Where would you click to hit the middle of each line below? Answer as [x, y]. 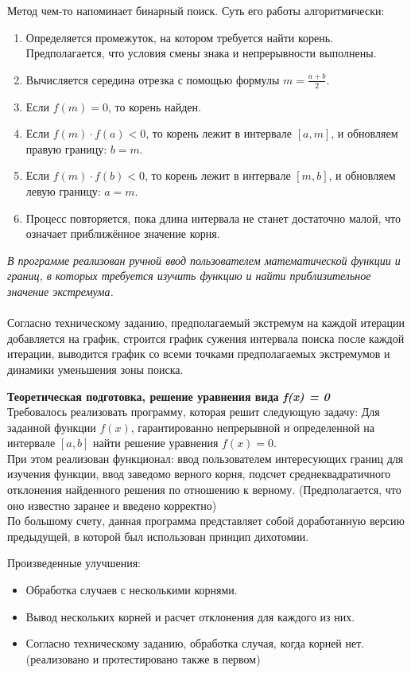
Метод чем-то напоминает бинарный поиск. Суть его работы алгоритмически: [196, 10]
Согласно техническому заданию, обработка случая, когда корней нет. [195, 643]
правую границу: [66, 148]
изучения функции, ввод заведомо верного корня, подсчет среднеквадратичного [199, 474]
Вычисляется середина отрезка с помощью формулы [153, 79]
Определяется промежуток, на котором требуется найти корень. [180, 37]
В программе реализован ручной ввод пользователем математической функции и [204, 260]
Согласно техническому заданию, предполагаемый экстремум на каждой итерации [206, 323]
